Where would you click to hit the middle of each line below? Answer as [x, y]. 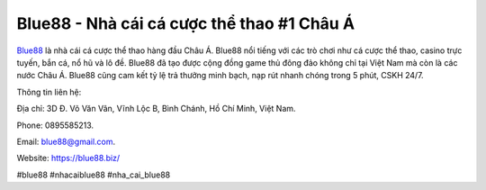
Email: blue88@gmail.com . [66, 141]
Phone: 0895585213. [55, 125]
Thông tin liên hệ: [49, 92]
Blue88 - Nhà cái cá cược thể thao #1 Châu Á [186, 23]
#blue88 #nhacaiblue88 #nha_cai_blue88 [94, 175]
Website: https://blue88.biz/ [68, 158]
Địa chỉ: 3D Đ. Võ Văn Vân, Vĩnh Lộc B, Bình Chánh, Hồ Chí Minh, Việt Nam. [156, 109]
